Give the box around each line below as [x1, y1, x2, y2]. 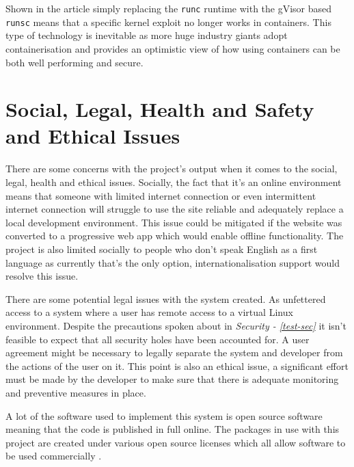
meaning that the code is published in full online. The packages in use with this [5, 422, 340, 436]
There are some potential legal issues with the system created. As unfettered [5, 291, 326, 306]
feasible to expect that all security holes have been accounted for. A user [5, 332, 310, 346]
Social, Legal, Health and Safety [5, 95, 314, 123]
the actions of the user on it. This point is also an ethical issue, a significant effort [5, 358, 349, 373]
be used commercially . [5, 449, 102, 463]
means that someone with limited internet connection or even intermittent [5, 188, 316, 202]
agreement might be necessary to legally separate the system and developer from [5, 345, 343, 360]
